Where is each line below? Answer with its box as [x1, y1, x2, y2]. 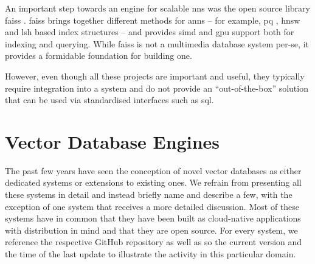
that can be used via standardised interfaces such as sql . [5, 93, 214, 106]
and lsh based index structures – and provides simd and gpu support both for [5, 25, 294, 38]
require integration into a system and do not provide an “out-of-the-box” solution [5, 81, 308, 94]
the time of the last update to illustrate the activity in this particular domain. [5, 248, 296, 260]
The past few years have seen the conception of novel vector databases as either [5, 164, 302, 177]
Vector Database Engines [5, 129, 220, 154]
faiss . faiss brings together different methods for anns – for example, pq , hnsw [5, 13, 300, 26]
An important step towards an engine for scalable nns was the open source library [5, 2, 310, 14]
